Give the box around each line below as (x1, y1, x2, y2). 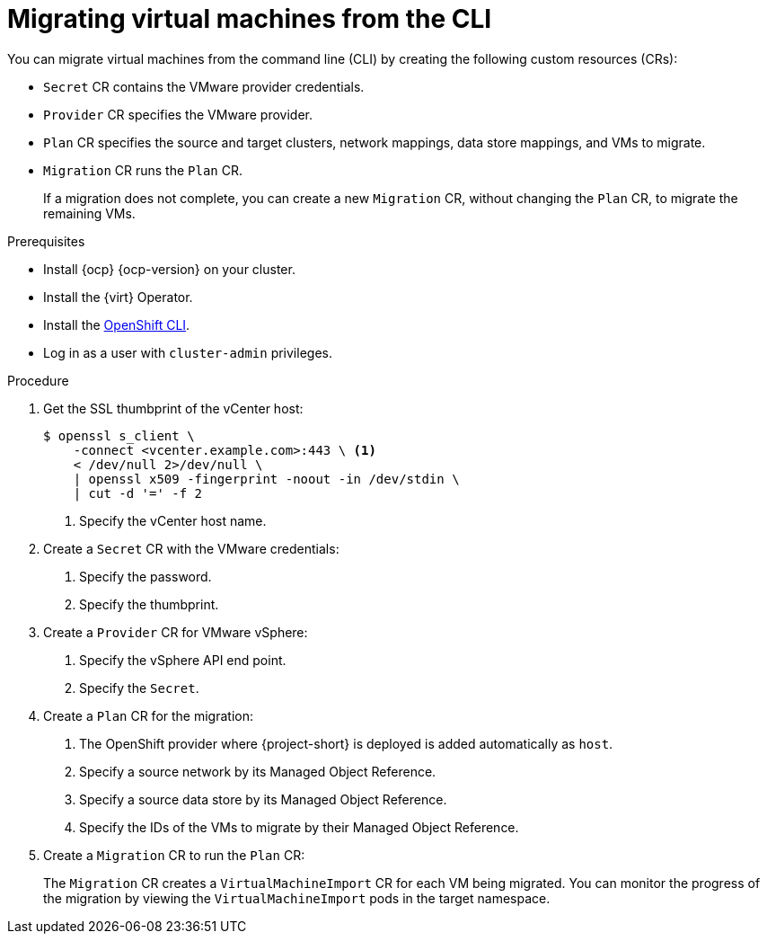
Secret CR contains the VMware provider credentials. (43, 78, 365, 94)
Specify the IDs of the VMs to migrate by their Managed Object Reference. (79, 819, 519, 835)
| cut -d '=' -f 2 (73, 485, 203, 501)
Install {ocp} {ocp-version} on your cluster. (43, 261, 295, 277)
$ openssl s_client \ (43, 428, 195, 443)
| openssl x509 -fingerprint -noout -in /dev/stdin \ (73, 471, 460, 486)
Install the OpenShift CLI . (43, 316, 190, 333)
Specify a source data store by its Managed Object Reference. (79, 791, 447, 807)
